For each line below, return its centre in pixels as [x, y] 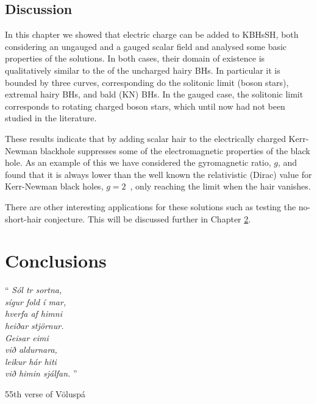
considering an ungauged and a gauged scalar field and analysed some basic [146, 46]
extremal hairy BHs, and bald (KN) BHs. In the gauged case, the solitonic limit [154, 94]
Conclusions [56, 260]
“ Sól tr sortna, [34, 290]
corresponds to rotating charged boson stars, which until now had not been [145, 106]
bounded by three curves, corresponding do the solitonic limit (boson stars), [147, 82]
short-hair [23, 218]
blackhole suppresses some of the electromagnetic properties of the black [175, 150]
